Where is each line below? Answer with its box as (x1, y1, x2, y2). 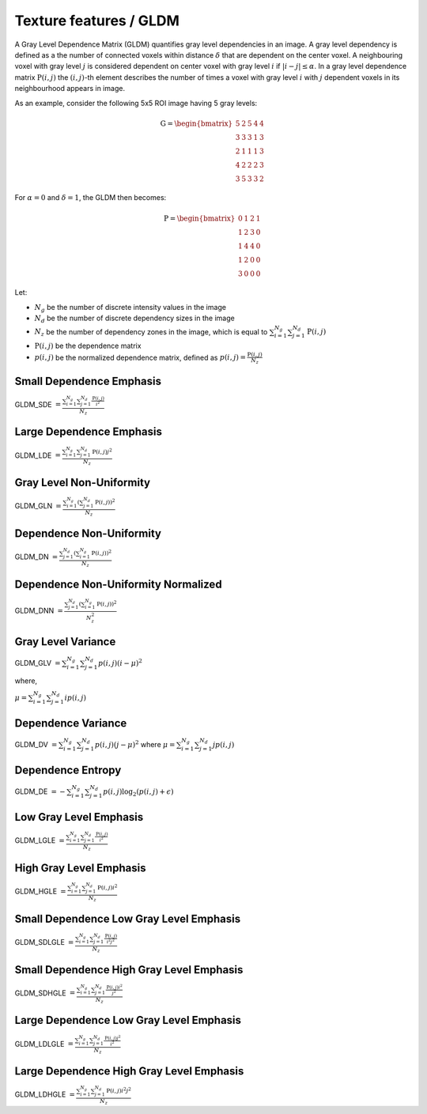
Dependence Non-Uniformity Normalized (14, 577, 222, 591)
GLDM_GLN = (14, 500, 62, 510)
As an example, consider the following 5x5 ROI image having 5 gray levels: (14, 98, 258, 108)
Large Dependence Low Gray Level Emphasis (14, 1014, 241, 1027)
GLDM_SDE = (14, 399, 62, 409)
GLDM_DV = (14, 740, 58, 750)
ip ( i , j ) (64, 693, 87, 702)
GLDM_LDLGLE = (14, 1039, 74, 1048)
